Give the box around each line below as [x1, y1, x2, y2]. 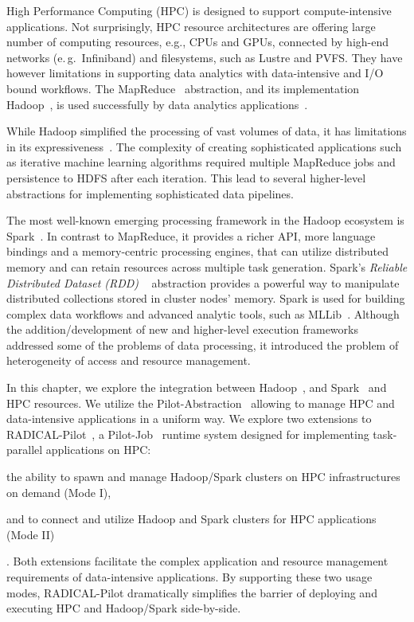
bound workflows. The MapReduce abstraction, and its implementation [6, 80, 360, 96]
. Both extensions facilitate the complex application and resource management [6, 553, 389, 569]
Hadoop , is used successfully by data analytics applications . [6, 96, 308, 112]
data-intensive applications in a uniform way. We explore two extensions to [6, 410, 372, 427]
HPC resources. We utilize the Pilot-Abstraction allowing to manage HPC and [6, 394, 395, 411]
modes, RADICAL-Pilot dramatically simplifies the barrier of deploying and [6, 584, 377, 600]
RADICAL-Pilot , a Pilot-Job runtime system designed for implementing [6, 425, 369, 442]
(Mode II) [6, 526, 55, 542]
